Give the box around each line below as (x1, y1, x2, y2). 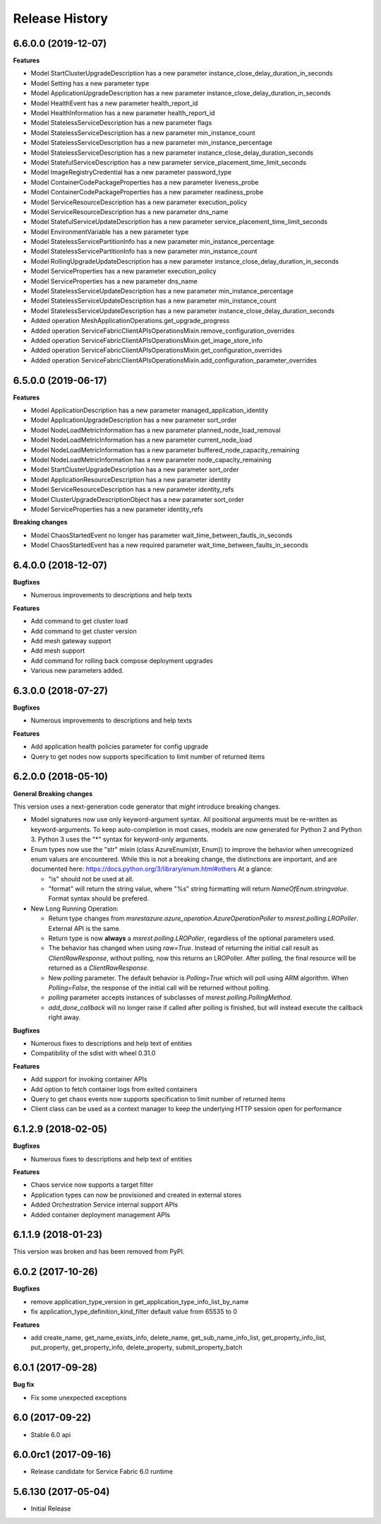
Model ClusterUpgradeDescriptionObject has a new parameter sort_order (30, 495, 245, 503)
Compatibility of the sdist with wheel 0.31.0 (30, 1049, 156, 1057)
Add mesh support (30, 647, 85, 655)
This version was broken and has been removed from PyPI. (13, 1248, 185, 1256)
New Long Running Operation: (30, 904, 119, 913)
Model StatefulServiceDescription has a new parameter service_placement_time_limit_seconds (30, 158, 307, 166)
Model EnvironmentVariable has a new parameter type (30, 227, 189, 236)
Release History (13, 11, 109, 26)
